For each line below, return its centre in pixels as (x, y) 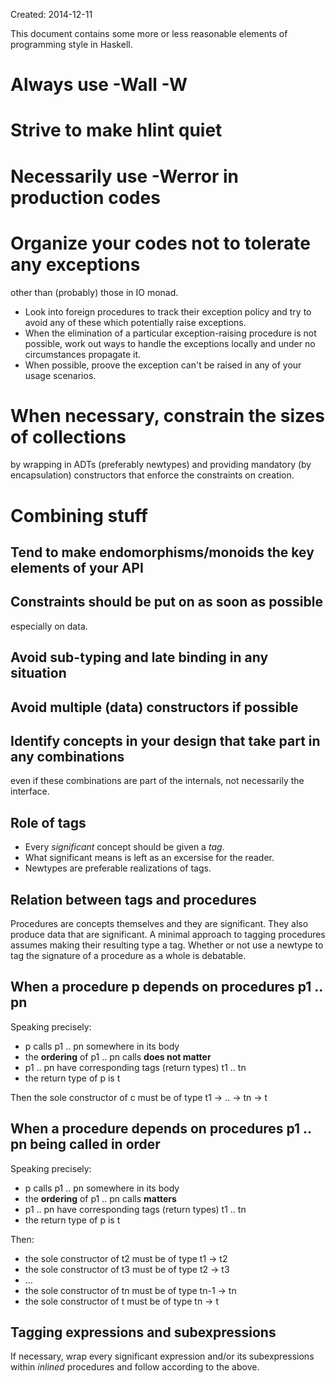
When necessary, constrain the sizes (167, 415)
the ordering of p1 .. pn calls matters (100, 1198)
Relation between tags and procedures (133, 899)
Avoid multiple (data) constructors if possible (154, 707)
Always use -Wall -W (99, 85)
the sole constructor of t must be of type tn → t (121, 1301)
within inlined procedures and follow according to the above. (135, 1367)
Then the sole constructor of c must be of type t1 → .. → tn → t (139, 1097)
